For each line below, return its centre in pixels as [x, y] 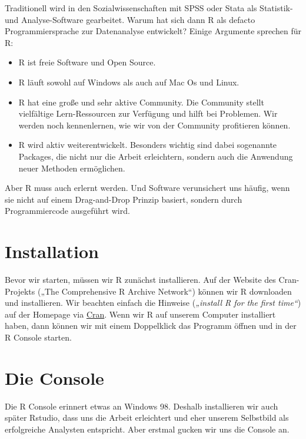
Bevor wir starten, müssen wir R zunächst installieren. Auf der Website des [140, 280]
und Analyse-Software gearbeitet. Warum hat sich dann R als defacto [130, 19]
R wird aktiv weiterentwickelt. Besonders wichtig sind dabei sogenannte [148, 145]
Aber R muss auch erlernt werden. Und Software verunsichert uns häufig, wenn [147, 188]
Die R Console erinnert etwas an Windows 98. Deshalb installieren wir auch [142, 406]
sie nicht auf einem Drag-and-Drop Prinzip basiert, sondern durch [124, 199]
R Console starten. [38, 337]
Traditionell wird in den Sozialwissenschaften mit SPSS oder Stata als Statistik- [149, 8]
